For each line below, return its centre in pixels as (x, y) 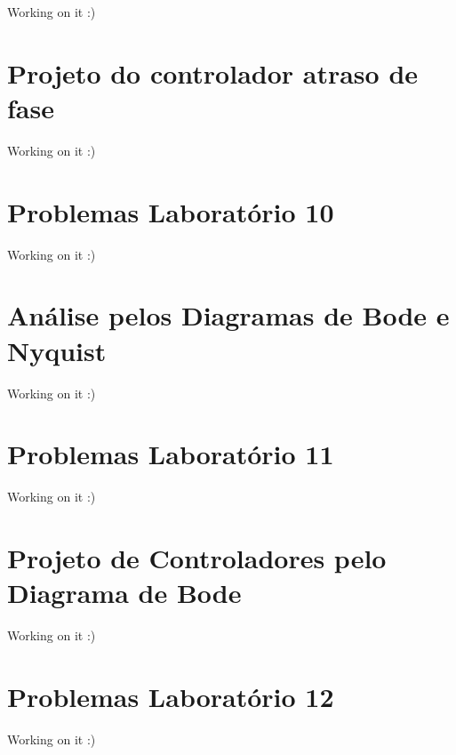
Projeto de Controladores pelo (197, 558)
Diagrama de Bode (124, 593)
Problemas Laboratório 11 (171, 454)
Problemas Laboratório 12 (171, 696)
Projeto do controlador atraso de (213, 72)
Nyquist (57, 350)
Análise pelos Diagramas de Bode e (228, 315)
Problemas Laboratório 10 (171, 211)
